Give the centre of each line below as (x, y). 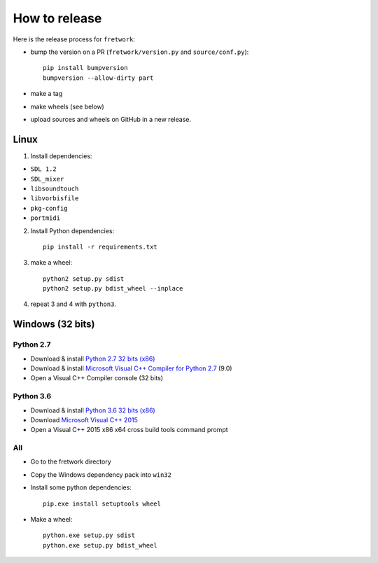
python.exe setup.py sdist (89, 535)
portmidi (45, 218)
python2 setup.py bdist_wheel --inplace (113, 289)
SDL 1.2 (44, 169)
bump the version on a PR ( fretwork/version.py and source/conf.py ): (140, 52)
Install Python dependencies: (72, 230)
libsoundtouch (55, 188)
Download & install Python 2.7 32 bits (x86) (93, 359)
